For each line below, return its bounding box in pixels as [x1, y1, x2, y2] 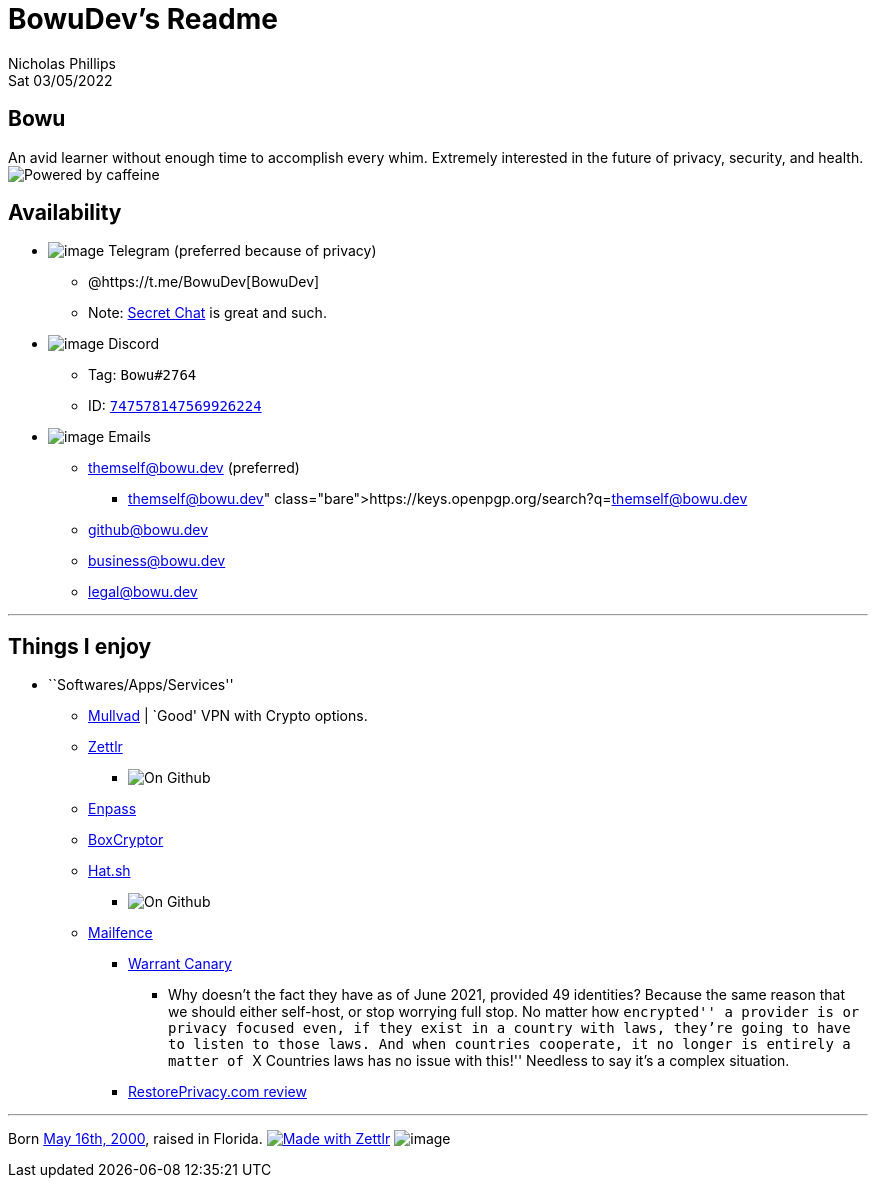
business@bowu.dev [88, 552, 226, 570]
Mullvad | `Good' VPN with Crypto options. [88, 707, 368, 725]
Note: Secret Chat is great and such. [88, 304, 327, 322]
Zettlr [88, 738, 123, 756]
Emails [108, 428, 151, 446]
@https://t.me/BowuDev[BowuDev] [88, 273, 320, 291]
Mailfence [88, 924, 153, 942]
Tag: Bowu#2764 [88, 366, 197, 384]
